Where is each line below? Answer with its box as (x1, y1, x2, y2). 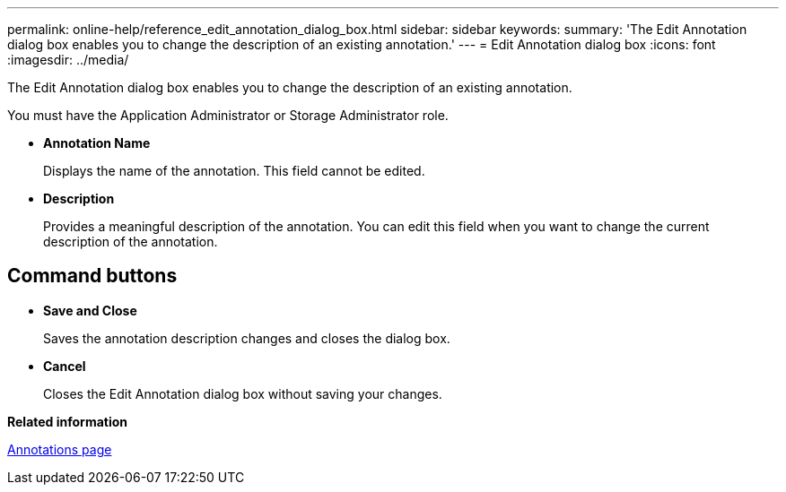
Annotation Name (43, 135, 151, 151)
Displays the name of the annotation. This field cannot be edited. (43, 163, 425, 178)
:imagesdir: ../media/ (7, 52, 129, 67)
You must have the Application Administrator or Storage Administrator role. (7, 108, 449, 123)
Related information (7, 413, 128, 429)
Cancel (43, 358, 86, 374)
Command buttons (7, 264, 178, 288)
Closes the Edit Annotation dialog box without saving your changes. (43, 385, 442, 401)
